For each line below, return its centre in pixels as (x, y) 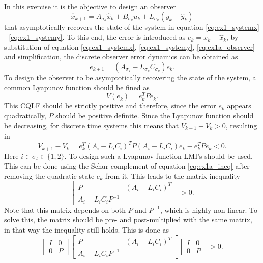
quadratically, (25, 115)
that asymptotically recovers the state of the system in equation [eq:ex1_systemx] (132, 27)
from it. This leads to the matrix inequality (172, 175)
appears (239, 105)
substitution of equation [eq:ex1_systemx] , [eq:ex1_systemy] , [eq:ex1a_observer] (129, 46)
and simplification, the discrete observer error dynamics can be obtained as (121, 57)
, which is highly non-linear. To (209, 209)
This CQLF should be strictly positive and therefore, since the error (110, 105)
